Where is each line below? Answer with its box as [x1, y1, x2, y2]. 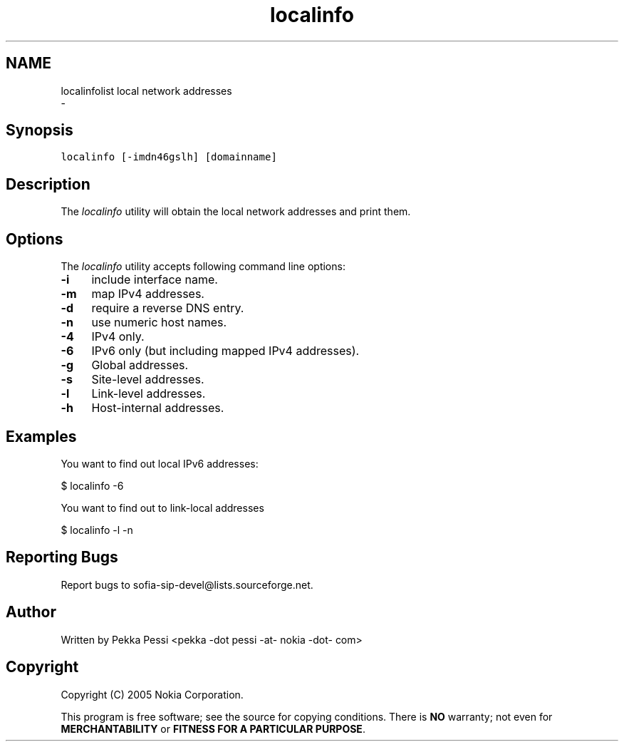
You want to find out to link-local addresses [61, 501, 264, 514]
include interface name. [91, 272, 218, 287]
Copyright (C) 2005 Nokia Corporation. [61, 688, 244, 701]
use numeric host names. [91, 315, 227, 330]
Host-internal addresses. [91, 401, 224, 416]
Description [6, 175, 90, 193]
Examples [6, 427, 77, 445]
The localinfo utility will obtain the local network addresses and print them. [61, 205, 411, 218]
